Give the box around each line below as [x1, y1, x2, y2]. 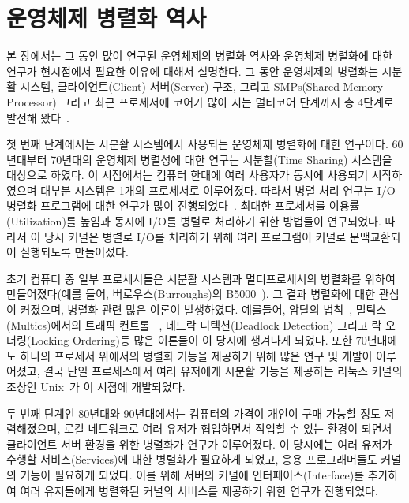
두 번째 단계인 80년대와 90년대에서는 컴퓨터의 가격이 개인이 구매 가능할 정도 [6, 404, 381, 421]
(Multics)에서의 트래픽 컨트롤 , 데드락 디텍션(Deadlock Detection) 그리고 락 [6, 316, 382, 333]
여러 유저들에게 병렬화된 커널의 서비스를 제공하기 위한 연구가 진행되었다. [20, 482, 378, 498]
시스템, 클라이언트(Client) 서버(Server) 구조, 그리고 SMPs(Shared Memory [20, 78, 384, 95]
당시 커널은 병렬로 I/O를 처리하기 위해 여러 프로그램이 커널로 [43, 228, 347, 244]
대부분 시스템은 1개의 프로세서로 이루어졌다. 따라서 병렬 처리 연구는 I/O [40, 181, 396, 198]
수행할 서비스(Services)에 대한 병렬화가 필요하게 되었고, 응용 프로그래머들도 [6, 451, 377, 468]
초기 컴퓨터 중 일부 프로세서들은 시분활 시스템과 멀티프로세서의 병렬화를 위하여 [6, 270, 396, 286]
